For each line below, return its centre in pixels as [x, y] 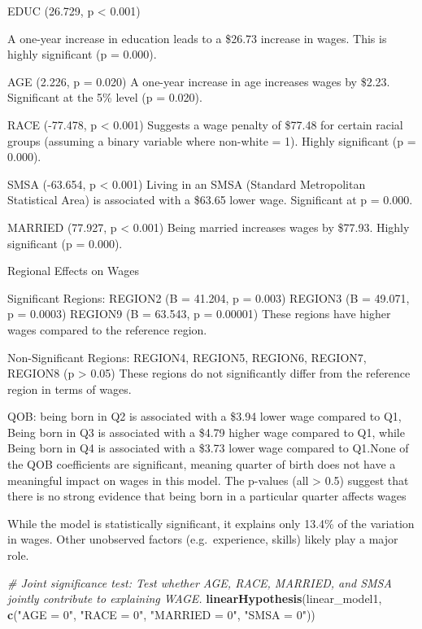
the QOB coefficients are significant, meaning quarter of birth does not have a [202, 464]
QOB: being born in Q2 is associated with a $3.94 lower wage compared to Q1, [204, 416]
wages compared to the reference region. [107, 329]
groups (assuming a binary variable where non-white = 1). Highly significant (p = [212, 140]
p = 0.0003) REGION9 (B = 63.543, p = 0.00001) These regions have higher [199, 314]
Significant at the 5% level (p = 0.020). [105, 97]
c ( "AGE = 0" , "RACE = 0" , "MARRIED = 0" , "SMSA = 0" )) [161, 614]
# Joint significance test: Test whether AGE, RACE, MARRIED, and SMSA [200, 582]
